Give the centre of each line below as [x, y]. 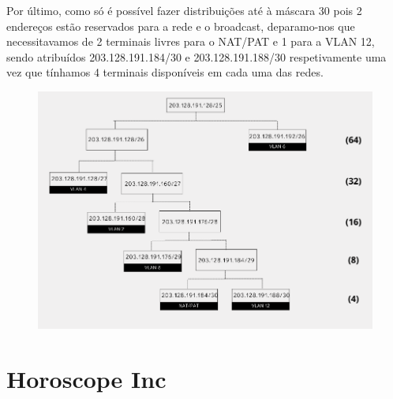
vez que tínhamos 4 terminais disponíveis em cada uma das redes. [165, 72]
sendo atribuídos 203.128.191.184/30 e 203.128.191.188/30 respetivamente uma [196, 56]
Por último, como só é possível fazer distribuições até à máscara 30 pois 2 [184, 10]
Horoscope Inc [86, 378]
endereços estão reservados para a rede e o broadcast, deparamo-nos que [181, 26]
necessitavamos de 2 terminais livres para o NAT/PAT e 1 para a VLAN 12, [191, 41]
